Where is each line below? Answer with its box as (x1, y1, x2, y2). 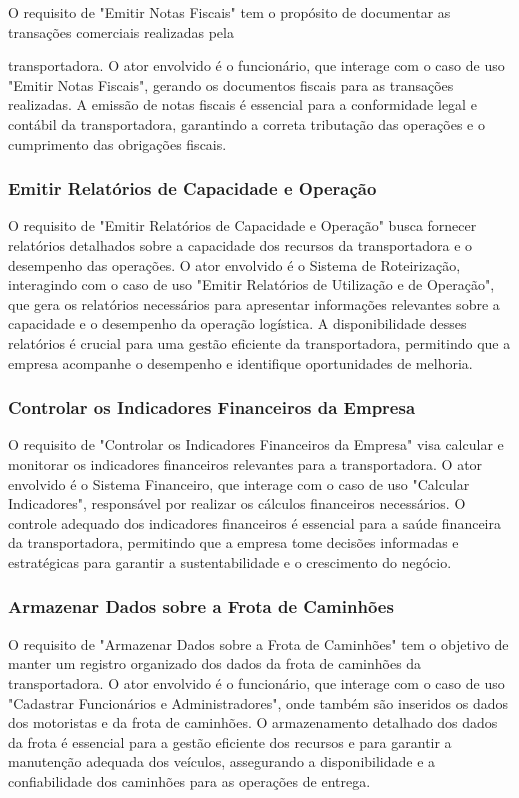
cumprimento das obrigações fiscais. (8, 133, 227, 154)
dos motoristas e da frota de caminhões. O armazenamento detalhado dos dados (8, 712, 498, 733)
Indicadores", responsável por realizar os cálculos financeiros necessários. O (8, 493, 466, 514)
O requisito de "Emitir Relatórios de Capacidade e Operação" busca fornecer (8, 215, 477, 236)
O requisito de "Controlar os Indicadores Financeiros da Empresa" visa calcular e (8, 434, 504, 455)
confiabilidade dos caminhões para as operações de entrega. (8, 770, 371, 791)
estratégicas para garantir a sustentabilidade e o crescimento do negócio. (8, 551, 452, 572)
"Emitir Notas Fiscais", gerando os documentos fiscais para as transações (8, 74, 454, 95)
